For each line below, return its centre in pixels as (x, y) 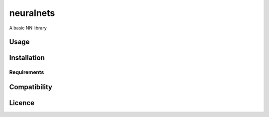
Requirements (27, 72)
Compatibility (31, 87)
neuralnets (32, 13)
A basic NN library (28, 28)
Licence (22, 103)
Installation (27, 58)
